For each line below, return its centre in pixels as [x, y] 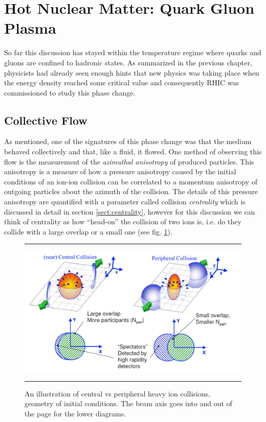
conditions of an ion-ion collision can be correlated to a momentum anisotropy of [131, 181]
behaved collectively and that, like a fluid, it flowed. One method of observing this [133, 151]
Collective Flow [46, 120]
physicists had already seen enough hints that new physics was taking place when [132, 72]
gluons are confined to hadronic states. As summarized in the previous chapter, [128, 62]
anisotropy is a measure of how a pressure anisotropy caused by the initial [120, 171]
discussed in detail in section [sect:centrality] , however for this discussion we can [130, 211]
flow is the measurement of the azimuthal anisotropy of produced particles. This [129, 161]
